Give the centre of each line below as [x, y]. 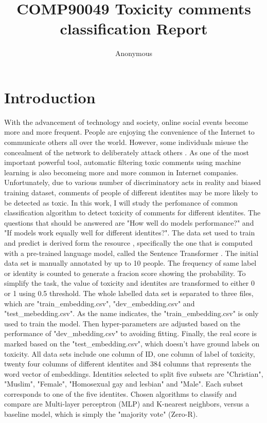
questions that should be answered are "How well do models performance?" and [129, 222]
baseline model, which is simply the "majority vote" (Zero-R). [101, 414]
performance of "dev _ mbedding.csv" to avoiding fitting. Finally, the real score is [130, 333]
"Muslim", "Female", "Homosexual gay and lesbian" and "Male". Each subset [124, 384]
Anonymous [134, 53]
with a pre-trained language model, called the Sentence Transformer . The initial [131, 253]
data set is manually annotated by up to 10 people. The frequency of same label [130, 263]
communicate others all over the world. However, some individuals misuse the [126, 142]
